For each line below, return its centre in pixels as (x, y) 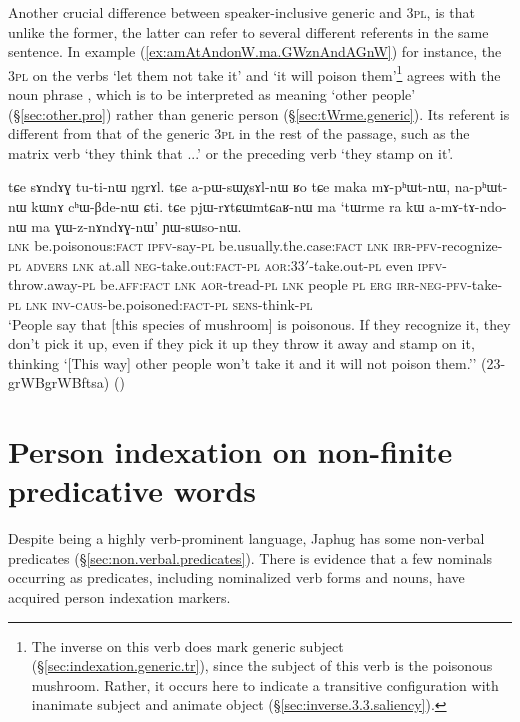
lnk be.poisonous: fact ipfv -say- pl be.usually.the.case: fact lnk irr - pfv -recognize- (255, 245)
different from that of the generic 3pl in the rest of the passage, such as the (239, 133)
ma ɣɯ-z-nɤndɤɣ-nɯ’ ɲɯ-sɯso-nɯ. (136, 225)
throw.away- (45, 284)
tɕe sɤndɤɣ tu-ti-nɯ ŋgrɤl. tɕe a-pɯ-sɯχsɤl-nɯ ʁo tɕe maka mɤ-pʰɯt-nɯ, (229, 186)
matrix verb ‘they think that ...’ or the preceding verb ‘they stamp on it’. (231, 152)
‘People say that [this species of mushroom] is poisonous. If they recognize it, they (259, 323)
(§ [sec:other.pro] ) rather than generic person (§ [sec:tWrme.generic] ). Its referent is (259, 113)
